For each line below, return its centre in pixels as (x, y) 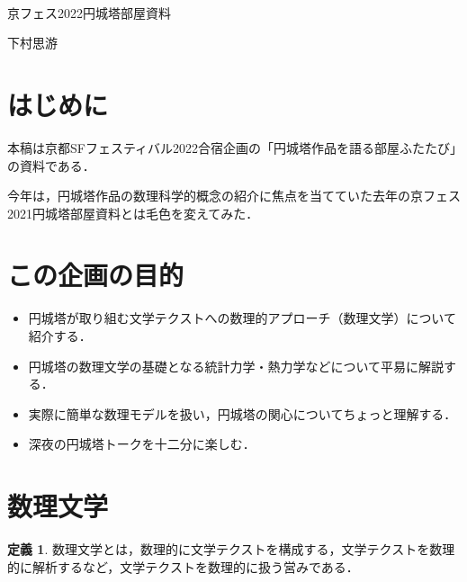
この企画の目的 (96, 275)
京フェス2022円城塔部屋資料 (89, 12)
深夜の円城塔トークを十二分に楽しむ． (142, 444)
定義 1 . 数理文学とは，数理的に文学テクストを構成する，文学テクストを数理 (231, 549)
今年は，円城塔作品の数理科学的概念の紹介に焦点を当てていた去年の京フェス (234, 196)
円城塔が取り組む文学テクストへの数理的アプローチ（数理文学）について (242, 318)
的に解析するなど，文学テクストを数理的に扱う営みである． (183, 566)
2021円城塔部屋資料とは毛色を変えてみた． (133, 213)
